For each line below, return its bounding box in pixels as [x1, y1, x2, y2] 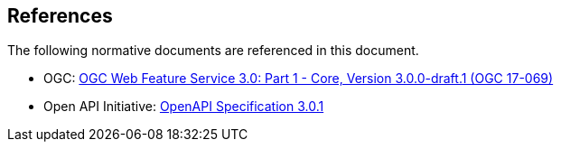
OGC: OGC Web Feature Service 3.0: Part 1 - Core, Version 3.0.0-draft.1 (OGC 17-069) [43, 70, 554, 87]
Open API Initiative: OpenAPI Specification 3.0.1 [43, 98, 324, 115]
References [7, 5, 113, 27]
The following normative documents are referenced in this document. [7, 42, 419, 59]
